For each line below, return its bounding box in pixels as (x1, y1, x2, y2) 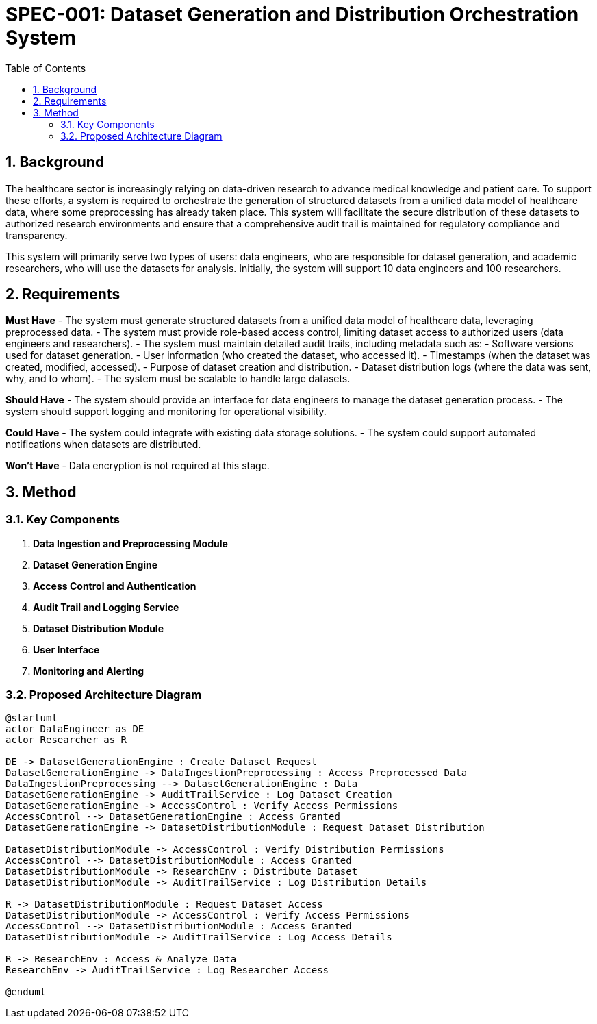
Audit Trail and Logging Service (33, 601, 179, 613)
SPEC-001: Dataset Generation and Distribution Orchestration (5, 3, 579, 26)
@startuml (5, 712, 58, 724)
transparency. (5, 229, 68, 241)
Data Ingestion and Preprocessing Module (33, 537, 228, 549)
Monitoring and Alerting (33, 664, 144, 677)
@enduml (5, 986, 47, 998)
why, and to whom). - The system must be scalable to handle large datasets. (5, 373, 351, 385)
